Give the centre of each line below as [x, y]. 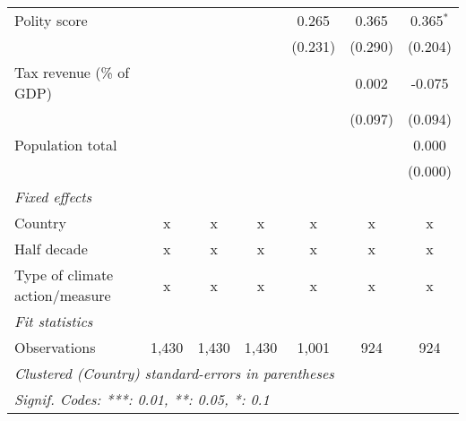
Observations [55, 347]
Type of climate [64, 275]
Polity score [51, 20]
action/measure [63, 295]
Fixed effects [53, 197]
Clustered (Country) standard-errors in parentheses [174, 373]
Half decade [51, 249]
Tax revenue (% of [72, 72]
